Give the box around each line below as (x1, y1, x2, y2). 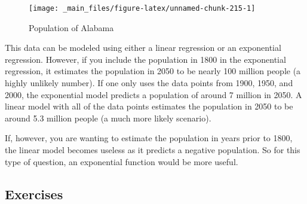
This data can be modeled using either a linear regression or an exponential (5, 41, 281, 54)
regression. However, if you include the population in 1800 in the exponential (5, 53, 286, 65)
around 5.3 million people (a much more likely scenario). (5, 111, 211, 124)
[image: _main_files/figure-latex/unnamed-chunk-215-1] (29, 4, 256, 13)
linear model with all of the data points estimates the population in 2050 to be (5, 100, 293, 112)
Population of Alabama (29, 21, 114, 34)
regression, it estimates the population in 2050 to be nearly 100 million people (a (5, 65, 301, 77)
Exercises (5, 184, 63, 203)
